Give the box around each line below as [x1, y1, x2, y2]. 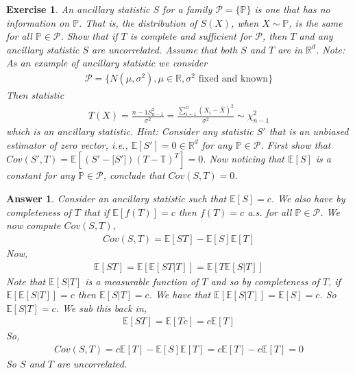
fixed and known [198, 73, 269, 84]
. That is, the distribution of [79, 15, 197, 29]
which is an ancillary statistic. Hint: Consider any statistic [6, 124, 254, 139]
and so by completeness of [210, 274, 319, 288]
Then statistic [6, 88, 64, 101]
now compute [6, 218, 61, 232]
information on [6, 15, 70, 29]
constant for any [6, 168, 75, 182]
